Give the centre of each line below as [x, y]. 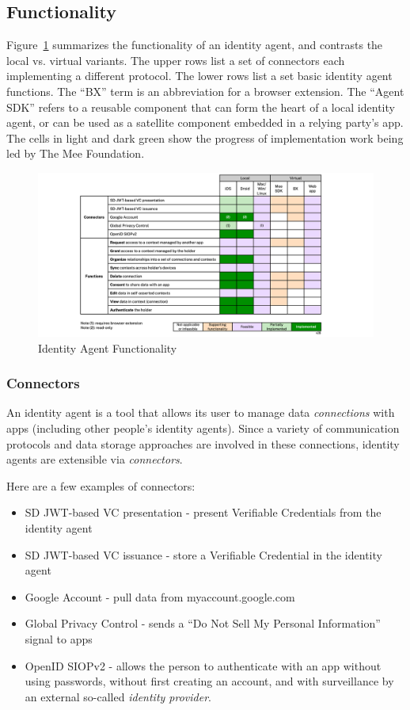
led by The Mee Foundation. [76, 153]
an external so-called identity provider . [118, 696]
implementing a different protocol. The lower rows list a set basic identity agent [199, 76]
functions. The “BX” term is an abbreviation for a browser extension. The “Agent [205, 91]
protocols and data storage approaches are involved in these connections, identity [203, 443]
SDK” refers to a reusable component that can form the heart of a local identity [201, 107]
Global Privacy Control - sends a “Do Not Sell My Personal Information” [203, 623]
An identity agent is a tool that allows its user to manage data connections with [201, 412]
